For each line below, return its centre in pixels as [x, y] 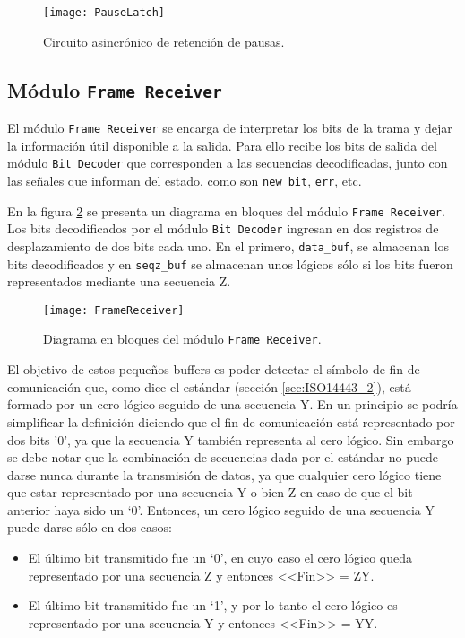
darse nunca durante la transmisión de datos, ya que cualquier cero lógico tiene [224, 474]
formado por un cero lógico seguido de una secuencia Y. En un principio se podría [232, 404]
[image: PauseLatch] [104, 13]
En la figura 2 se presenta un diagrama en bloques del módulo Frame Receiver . [226, 210]
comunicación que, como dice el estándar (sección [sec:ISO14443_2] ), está [209, 386]
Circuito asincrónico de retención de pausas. [164, 41]
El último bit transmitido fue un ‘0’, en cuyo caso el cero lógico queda [220, 558]
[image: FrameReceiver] [114, 310]
